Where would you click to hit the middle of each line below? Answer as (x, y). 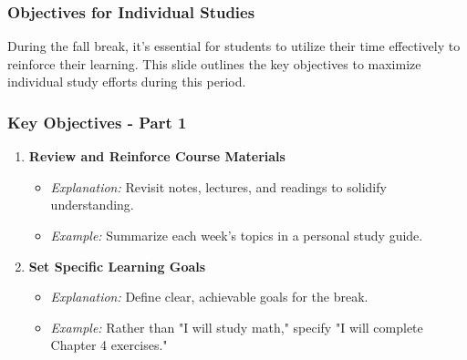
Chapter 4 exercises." (109, 345)
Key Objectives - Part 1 (97, 122)
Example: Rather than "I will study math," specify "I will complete (237, 327)
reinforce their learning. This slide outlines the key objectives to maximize (214, 63)
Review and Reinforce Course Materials (157, 156)
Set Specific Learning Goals (117, 266)
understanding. (92, 205)
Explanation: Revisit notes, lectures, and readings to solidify (218, 186)
